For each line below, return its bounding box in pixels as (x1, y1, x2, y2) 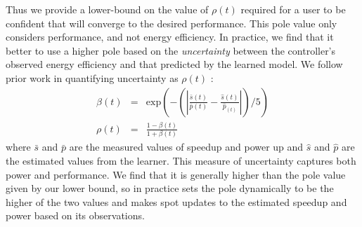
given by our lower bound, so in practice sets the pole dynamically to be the (6, 181, 334, 195)
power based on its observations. (6, 208, 145, 223)
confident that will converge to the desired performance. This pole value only (6, 15, 337, 30)
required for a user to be (240, 2, 346, 16)
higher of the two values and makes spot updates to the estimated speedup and (6, 194, 347, 209)
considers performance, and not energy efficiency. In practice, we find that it (6, 29, 334, 44)
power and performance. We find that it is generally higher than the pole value (6, 167, 346, 181)
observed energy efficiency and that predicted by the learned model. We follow (6, 57, 343, 71)
